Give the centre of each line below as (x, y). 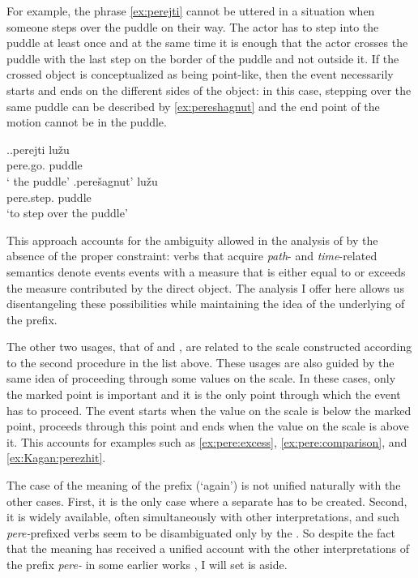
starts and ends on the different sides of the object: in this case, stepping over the (209, 90)
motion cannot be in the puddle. (87, 122)
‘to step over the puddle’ (67, 213)
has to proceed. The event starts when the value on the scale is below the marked (209, 410)
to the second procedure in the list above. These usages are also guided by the (200, 362)
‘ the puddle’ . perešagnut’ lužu (82, 180)
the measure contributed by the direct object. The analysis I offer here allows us (205, 287)
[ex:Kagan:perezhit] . (56, 458)
